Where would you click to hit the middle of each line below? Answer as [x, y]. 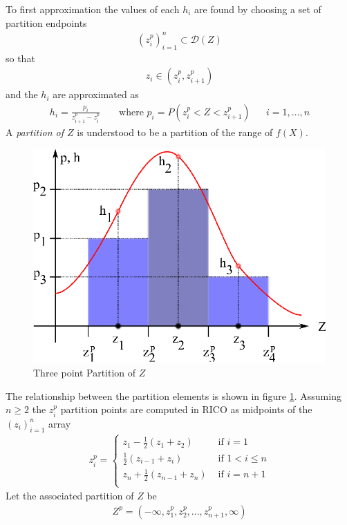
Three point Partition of [85, 373]
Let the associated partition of [70, 496]
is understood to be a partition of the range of [175, 132]
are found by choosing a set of [258, 9]
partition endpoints [46, 22]
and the [22, 94]
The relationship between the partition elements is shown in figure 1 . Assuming [173, 395]
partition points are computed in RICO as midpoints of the [186, 409]
